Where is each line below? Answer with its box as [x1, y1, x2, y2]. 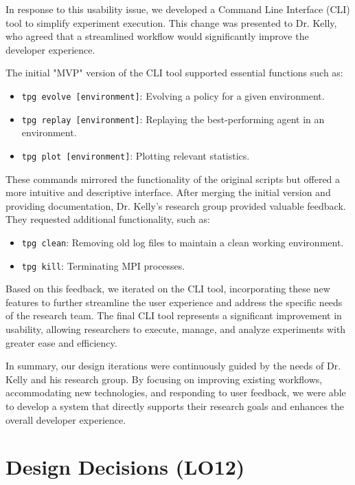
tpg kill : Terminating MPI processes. [21, 258, 185, 272]
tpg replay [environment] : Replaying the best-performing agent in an [21, 111, 325, 126]
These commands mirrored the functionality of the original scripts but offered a [5, 171, 341, 186]
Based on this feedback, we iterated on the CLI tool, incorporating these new [5, 281, 330, 296]
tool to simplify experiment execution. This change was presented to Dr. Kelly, [5, 15, 337, 30]
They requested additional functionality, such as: [5, 212, 210, 226]
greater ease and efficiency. [5, 335, 117, 349]
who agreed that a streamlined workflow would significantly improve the [5, 29, 309, 43]
